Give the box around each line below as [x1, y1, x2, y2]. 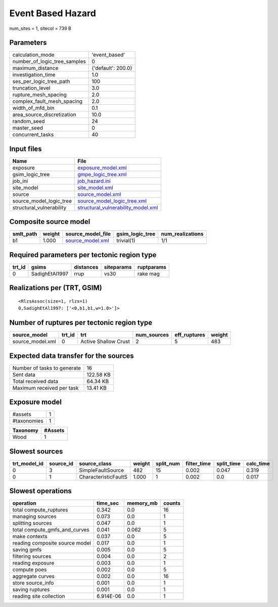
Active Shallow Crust [80, 338, 130, 345]
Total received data [12, 378, 58, 385]
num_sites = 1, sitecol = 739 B [9, 25, 72, 31]
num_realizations [161, 230, 204, 237]
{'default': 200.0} [91, 65, 132, 72]
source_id [49, 460, 73, 467]
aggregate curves [12, 573, 55, 580]
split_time [216, 460, 241, 467]
